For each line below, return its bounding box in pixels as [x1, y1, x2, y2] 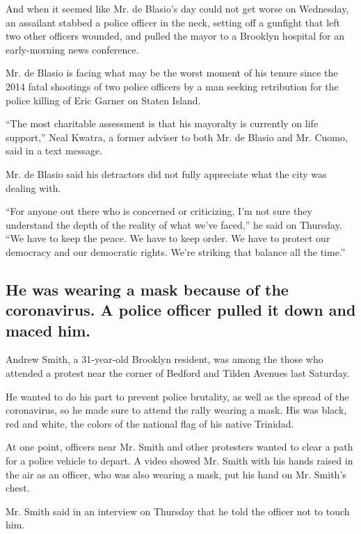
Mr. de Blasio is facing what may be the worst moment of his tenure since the [6, 65, 338, 80]
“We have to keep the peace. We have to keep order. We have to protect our [6, 231, 330, 245]
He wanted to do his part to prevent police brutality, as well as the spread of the [6, 389, 349, 403]
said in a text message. [6, 143, 103, 158]
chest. [6, 480, 30, 495]
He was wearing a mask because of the [6, 278, 289, 300]
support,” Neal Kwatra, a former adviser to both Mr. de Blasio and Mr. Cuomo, [6, 129, 348, 144]
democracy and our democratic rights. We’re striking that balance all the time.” [6, 244, 346, 259]
